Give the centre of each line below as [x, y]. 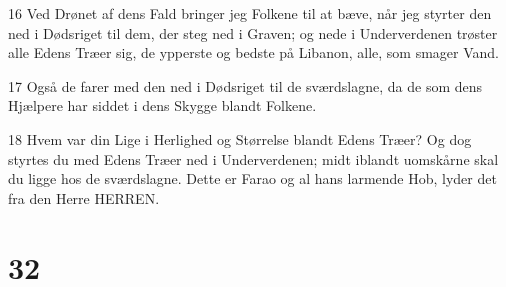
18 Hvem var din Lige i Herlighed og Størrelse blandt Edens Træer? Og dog [240, 138]
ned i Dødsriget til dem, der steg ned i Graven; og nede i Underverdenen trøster [253, 32]
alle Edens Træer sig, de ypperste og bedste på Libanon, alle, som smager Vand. [253, 52]
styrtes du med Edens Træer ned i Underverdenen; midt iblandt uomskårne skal [253, 158]
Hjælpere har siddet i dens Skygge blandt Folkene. [162, 105]
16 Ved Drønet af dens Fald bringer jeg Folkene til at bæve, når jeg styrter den [250, 13]
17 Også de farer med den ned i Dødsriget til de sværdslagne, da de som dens [245, 85]
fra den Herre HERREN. [84, 197]
